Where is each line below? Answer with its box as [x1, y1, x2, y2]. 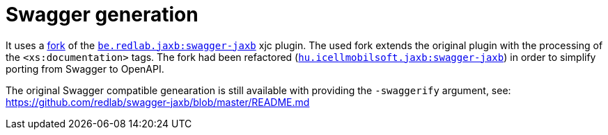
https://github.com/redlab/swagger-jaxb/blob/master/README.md [6, 96, 310, 108]
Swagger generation [6, 3, 198, 26]
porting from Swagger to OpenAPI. [6, 62, 164, 75]
